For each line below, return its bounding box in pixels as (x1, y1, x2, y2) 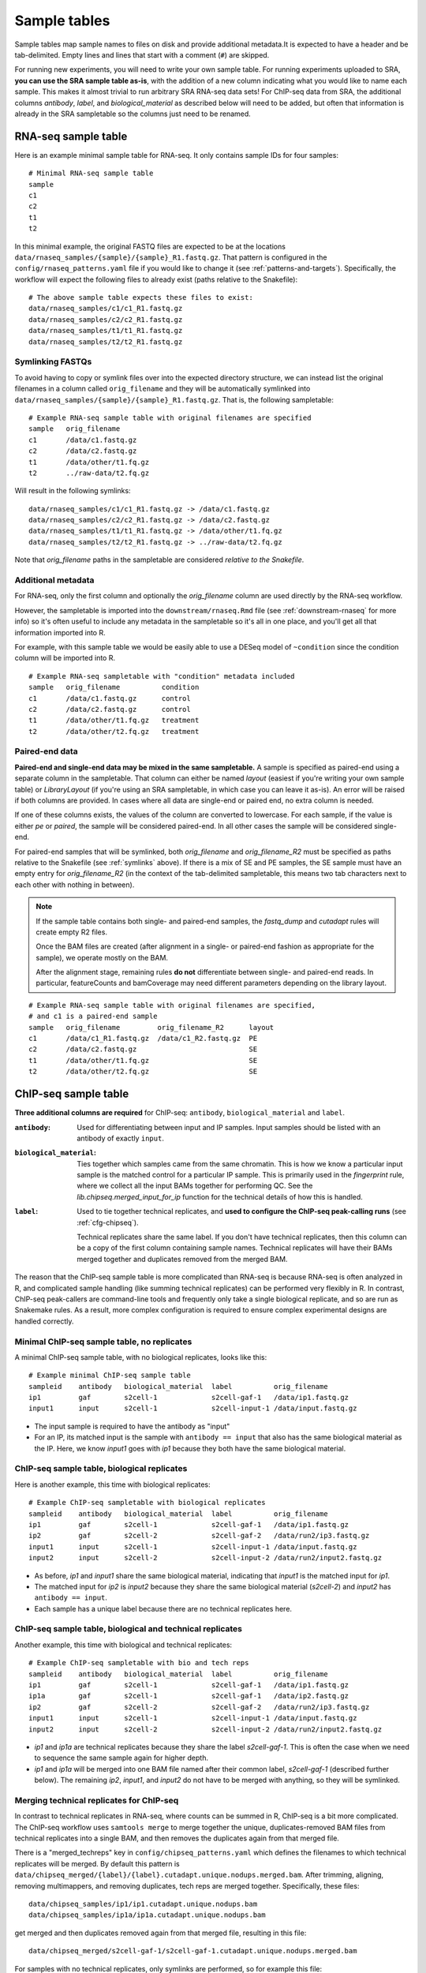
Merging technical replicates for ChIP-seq (14, 1795, 179, 1806)
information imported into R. (14, 627, 106, 637)
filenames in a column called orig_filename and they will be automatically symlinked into (14, 384, 311, 394)
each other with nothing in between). (14, 880, 135, 889)
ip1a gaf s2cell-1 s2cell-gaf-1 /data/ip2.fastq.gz (28, 1691, 349, 1701)
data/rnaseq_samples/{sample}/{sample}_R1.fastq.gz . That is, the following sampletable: (14, 395, 334, 404)
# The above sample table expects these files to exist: (28, 293, 254, 302)
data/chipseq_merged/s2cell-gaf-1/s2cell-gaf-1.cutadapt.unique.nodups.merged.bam (28, 1946, 357, 1956)
